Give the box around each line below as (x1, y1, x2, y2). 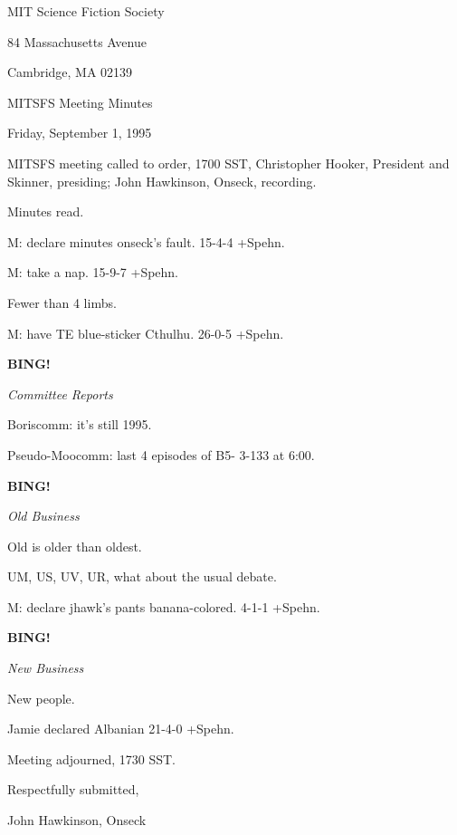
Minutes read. (7, 202, 84, 221)
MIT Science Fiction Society (7, 2, 165, 20)
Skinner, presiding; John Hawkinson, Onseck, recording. (7, 171, 317, 190)
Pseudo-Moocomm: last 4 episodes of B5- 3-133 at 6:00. (7, 445, 315, 464)
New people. (7, 688, 75, 707)
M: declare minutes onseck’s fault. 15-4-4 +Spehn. (7, 232, 285, 251)
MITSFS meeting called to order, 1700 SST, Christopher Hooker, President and (7, 153, 450, 172)
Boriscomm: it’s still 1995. (7, 415, 152, 434)
